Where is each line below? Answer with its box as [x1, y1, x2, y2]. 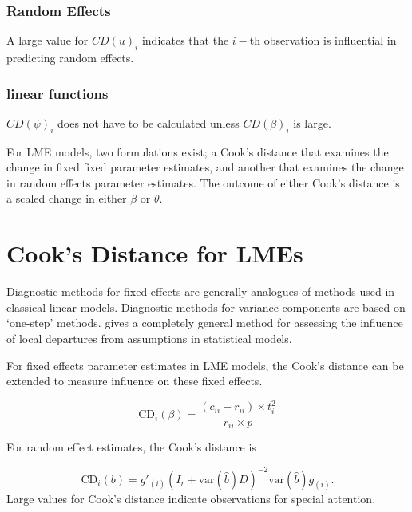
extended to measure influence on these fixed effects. [6, 372, 263, 389]
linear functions [6, 83, 109, 103]
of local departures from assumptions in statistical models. [6, 329, 292, 346]
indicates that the [141, 32, 229, 49]
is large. [293, 114, 331, 131]
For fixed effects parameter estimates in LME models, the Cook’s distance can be [6, 356, 404, 373]
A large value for [6, 32, 89, 49]
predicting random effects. [6, 49, 134, 66]
